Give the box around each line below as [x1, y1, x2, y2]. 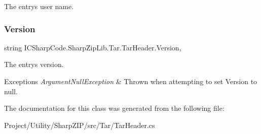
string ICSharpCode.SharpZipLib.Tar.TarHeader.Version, [4, 42, 181, 52]
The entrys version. [4, 59, 64, 70]
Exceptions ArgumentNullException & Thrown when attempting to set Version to [4, 76, 257, 86]
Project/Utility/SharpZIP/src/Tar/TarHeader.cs [4, 119, 155, 130]
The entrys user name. [4, 1, 74, 11]
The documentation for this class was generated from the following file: [4, 103, 225, 113]
